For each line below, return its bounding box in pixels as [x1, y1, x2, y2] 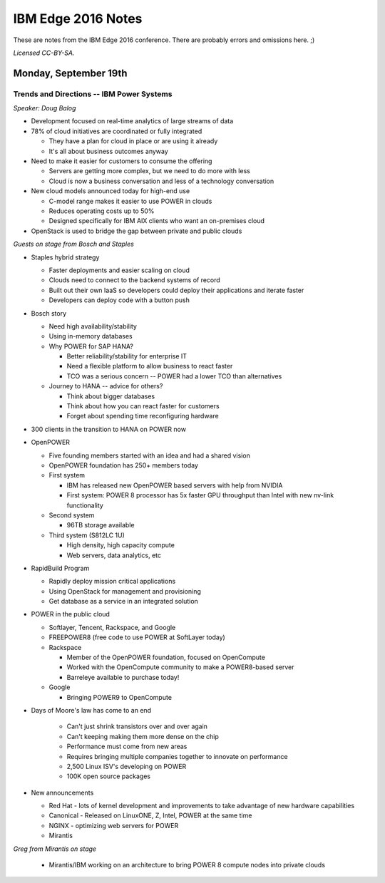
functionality [66, 501, 103, 510]
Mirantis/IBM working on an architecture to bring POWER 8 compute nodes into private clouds [48, 861, 326, 869]
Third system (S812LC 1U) [48, 531, 125, 539]
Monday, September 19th [13, 67, 128, 79]
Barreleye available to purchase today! [66, 673, 180, 681]
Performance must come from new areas [66, 742, 188, 751]
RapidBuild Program [31, 564, 90, 572]
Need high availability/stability [48, 321, 137, 331]
